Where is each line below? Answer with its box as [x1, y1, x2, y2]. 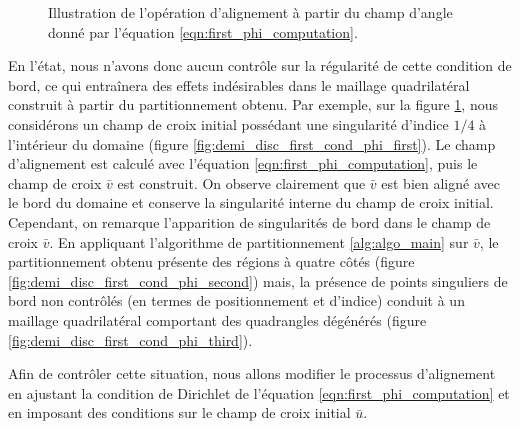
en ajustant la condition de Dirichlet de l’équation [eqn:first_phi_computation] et [8, 382, 510, 403]
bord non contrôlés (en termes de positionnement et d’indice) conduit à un [8, 290, 465, 311]
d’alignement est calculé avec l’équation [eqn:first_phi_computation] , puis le [8, 153, 478, 174]
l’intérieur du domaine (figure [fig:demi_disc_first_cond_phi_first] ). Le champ [8, 133, 496, 154]
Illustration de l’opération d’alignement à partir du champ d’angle [48, 2, 453, 22]
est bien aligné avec [381, 172, 500, 193]
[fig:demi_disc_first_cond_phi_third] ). [8, 329, 253, 350]
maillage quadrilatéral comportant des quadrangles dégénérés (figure [8, 309, 427, 330]
